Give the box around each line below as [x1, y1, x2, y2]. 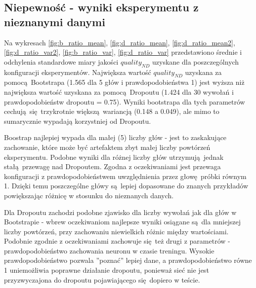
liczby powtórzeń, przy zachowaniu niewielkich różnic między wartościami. [4, 226, 229, 236]
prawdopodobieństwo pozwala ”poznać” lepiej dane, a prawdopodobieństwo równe [4, 255, 252, 265]
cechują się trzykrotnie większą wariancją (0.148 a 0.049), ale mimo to [4, 106, 219, 116]
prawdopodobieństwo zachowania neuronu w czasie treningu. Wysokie [4, 245, 214, 255]
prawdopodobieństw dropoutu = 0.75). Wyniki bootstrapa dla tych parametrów [4, 96, 245, 107]
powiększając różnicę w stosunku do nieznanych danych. [4, 190, 174, 200]
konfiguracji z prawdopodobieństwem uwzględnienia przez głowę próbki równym [4, 171, 247, 181]
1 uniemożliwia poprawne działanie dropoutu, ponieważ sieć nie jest [4, 265, 209, 275]
